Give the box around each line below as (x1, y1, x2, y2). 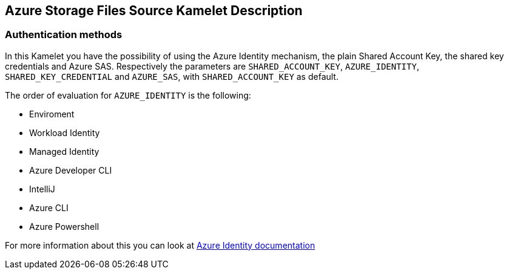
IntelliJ (29, 183, 55, 194)
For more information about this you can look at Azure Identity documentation (5, 240, 315, 250)
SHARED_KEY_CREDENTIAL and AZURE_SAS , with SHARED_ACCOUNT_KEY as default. (5, 71, 339, 82)
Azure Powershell (29, 221, 99, 232)
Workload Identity (29, 127, 100, 138)
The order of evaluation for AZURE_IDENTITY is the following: (5, 90, 251, 100)
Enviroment (29, 108, 75, 119)
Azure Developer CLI (29, 165, 112, 175)
